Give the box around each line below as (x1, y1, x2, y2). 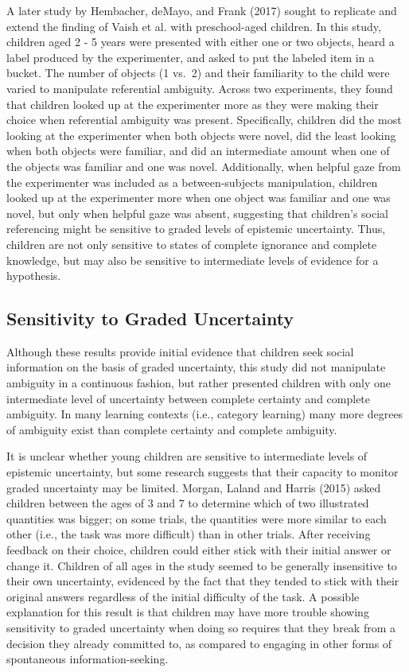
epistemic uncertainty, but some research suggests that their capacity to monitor (6, 464, 399, 480)
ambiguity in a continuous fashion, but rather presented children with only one (6, 375, 391, 391)
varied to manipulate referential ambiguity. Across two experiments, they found (6, 80, 393, 96)
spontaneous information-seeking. (6, 651, 169, 667)
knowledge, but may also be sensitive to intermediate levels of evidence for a (6, 251, 379, 268)
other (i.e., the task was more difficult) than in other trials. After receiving (6, 526, 371, 542)
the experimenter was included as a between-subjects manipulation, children (6, 173, 378, 190)
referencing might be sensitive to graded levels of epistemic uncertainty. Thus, (6, 220, 386, 237)
